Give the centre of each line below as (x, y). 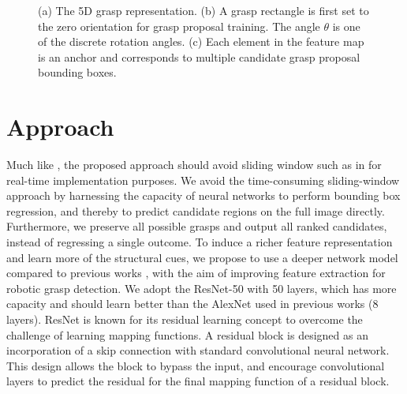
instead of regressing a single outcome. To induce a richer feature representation (200, 242)
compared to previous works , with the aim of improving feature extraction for (196, 273)
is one (346, 26)
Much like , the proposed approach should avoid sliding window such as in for (194, 165)
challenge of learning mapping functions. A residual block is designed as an (187, 334)
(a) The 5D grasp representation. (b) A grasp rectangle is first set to (203, 10)
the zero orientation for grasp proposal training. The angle (179, 26)
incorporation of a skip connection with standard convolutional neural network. (198, 350)
